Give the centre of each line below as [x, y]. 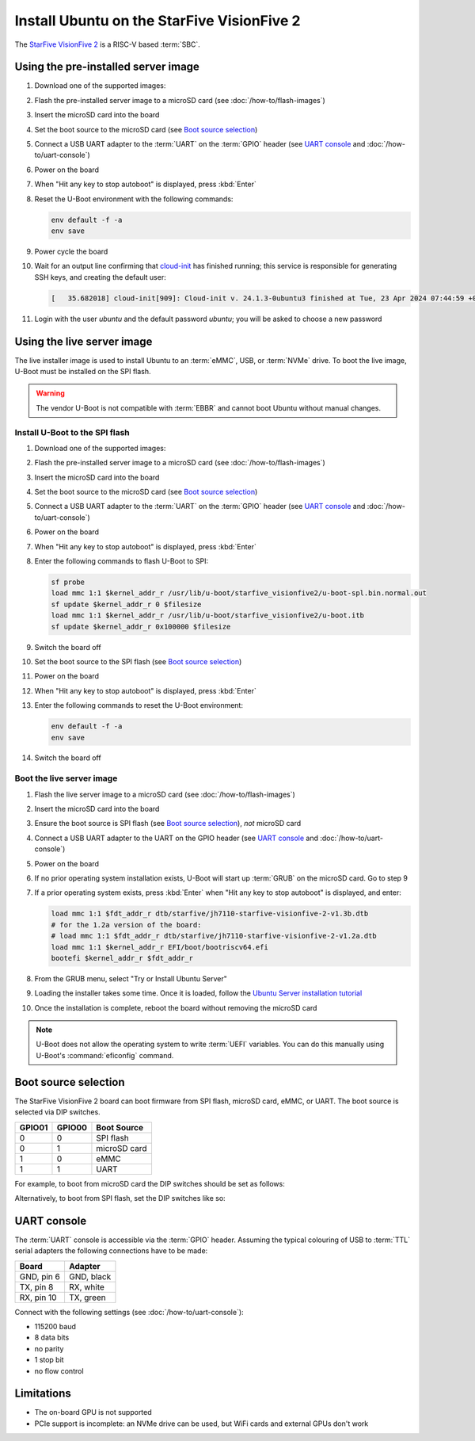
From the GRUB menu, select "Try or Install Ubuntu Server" [131, 978]
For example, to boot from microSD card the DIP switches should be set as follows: [150, 1183]
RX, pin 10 [38, 1298]
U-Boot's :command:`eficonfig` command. [105, 1055]
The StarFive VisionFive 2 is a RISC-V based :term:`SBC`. [108, 44]
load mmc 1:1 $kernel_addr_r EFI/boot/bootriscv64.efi [160, 947]
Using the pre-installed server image [107, 67]
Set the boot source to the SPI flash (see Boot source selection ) [138, 661]
